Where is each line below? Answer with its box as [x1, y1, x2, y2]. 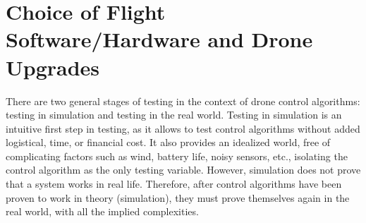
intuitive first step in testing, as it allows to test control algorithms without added [6, 121, 360, 135]
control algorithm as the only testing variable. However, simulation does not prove [6, 162, 361, 177]
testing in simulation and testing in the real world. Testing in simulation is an [6, 107, 342, 122]
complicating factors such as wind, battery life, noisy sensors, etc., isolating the [6, 148, 348, 163]
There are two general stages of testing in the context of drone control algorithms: [6, 93, 360, 108]
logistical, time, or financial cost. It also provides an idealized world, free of [6, 135, 331, 150]
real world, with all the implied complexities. [6, 204, 199, 219]
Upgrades [6, 52, 100, 81]
